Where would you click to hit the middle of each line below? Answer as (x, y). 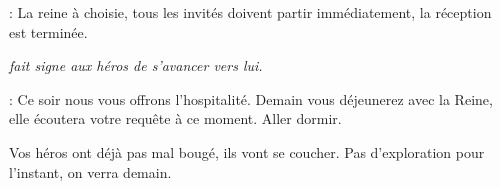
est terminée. (48, 31)
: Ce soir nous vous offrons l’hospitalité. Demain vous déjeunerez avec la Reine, (251, 98)
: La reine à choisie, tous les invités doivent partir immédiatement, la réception (250, 12)
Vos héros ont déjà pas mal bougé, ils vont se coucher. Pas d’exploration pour (247, 151)
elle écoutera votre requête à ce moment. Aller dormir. (175, 118)
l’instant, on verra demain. (90, 171)
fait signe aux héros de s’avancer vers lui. (136, 65)
